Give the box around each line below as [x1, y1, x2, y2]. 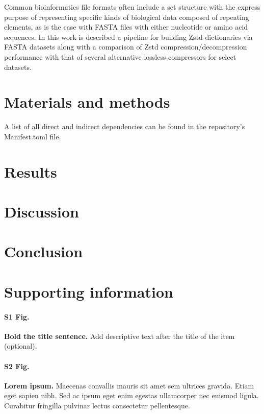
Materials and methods [4, 91, 170, 112]
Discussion [4, 201, 79, 222]
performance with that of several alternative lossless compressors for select [4, 51, 236, 62]
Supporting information [4, 281, 173, 302]
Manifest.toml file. [4, 131, 61, 141]
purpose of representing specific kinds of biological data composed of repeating [4, 11, 249, 22]
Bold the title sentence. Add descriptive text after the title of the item [4, 330, 235, 341]
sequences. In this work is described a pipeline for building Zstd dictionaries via [4, 31, 253, 42]
